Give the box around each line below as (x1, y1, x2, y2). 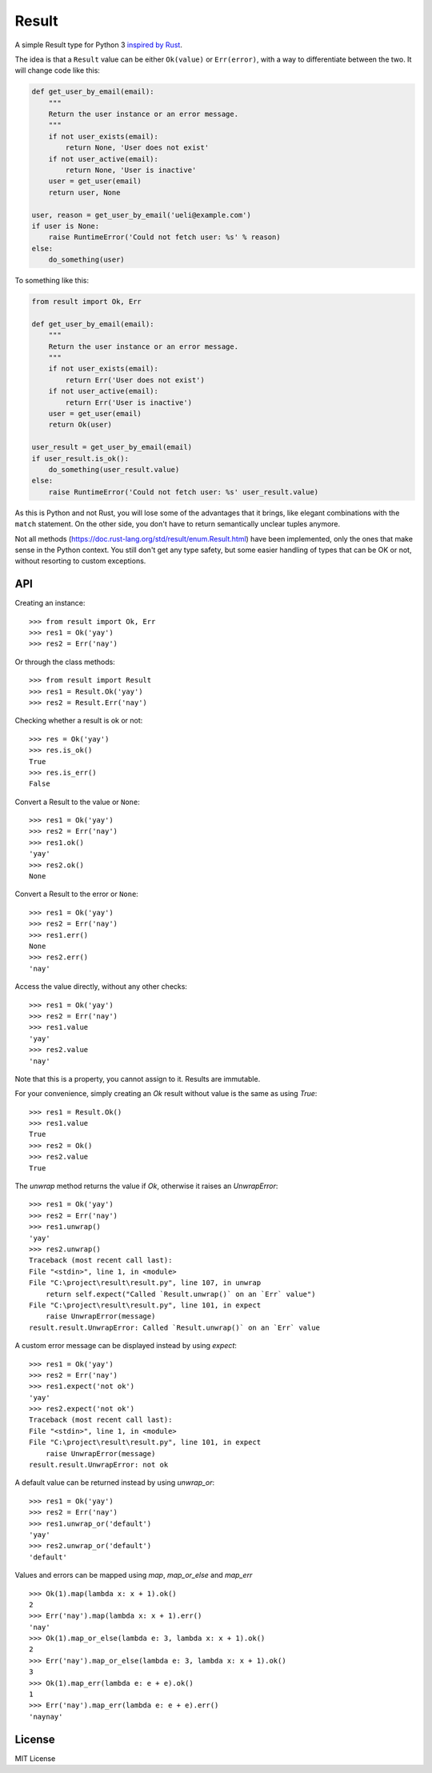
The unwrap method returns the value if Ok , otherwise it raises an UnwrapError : (14, 1181, 278, 1191)
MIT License (14, 1753, 56, 1763)
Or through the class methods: (14, 657, 115, 666)
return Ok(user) (48, 420, 112, 430)
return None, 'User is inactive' (65, 166, 197, 175)
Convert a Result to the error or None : (14, 889, 139, 899)
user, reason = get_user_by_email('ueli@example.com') (31, 210, 251, 219)
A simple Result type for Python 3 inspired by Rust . (14, 40, 183, 50)
